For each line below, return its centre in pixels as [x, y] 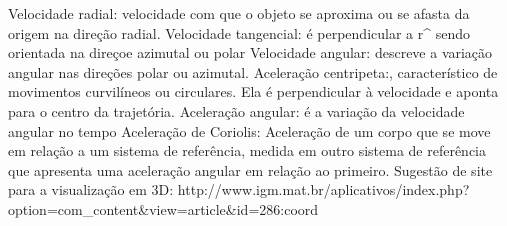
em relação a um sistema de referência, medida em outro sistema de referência [247, 150]
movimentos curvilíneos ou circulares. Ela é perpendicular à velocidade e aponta [253, 91]
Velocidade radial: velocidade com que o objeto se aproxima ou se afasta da [239, 13]
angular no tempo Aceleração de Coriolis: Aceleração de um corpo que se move [249, 130]
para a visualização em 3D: [91, 189]
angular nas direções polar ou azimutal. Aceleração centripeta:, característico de [253, 71]
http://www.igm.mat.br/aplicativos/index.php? [323, 189]
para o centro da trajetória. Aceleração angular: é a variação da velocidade [236, 110]
